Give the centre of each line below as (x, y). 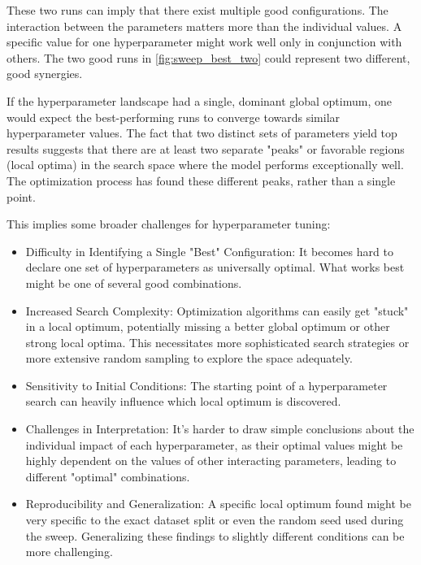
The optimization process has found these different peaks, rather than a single (201, 180)
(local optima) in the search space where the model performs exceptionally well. (205, 165)
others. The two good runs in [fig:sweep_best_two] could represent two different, (208, 57)
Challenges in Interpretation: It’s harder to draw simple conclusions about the (220, 429)
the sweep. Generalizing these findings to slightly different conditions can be (215, 535)
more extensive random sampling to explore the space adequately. (189, 358)
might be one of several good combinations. (134, 282)
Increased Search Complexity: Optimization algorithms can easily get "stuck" (217, 310)
